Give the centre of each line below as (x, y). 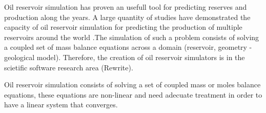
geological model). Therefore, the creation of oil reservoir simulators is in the (125, 57)
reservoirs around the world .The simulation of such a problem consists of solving (132, 37)
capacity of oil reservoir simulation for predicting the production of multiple (123, 27)
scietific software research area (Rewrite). (69, 67)
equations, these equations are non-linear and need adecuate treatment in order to (133, 94)
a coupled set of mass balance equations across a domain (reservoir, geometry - (128, 47)
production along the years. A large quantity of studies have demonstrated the (127, 17)
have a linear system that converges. (61, 105)
